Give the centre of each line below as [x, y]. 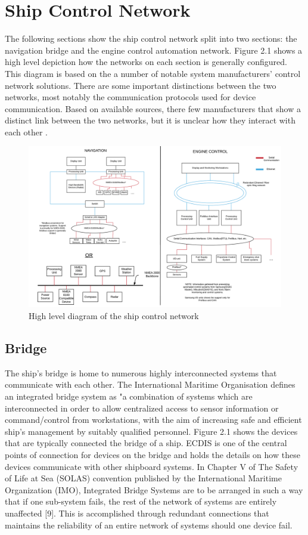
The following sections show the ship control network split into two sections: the [151, 38]
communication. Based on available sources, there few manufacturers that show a [153, 108]
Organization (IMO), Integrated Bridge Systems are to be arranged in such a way [154, 489]
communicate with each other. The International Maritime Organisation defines [150, 384]
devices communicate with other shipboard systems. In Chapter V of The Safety [152, 466]
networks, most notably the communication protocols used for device [130, 97]
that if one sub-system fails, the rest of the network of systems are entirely [141, 501]
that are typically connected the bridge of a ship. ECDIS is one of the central [146, 443]
